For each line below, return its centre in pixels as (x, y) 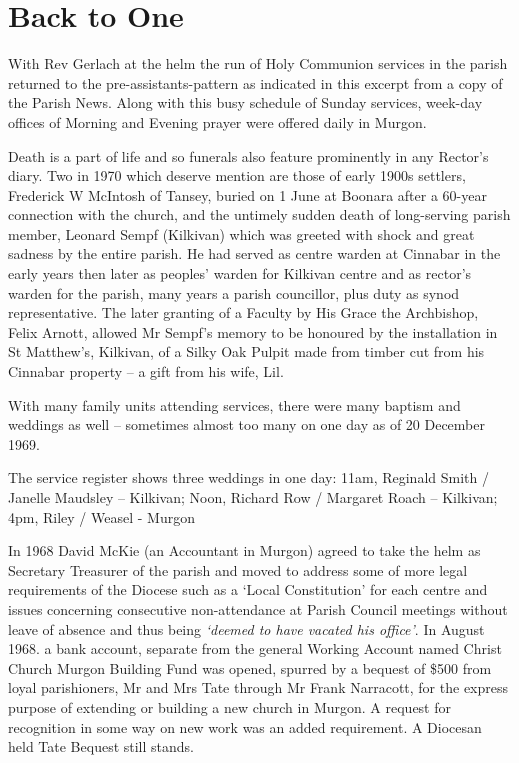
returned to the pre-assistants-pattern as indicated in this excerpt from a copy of (255, 82)
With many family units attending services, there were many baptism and (234, 404)
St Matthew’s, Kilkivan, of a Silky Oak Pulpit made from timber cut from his (246, 351)
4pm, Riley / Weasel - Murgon (101, 516)
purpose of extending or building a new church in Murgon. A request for (230, 706)
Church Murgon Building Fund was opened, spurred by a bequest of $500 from (250, 667)
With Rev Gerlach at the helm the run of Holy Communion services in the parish (258, 63)
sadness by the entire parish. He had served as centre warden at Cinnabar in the (254, 253)
